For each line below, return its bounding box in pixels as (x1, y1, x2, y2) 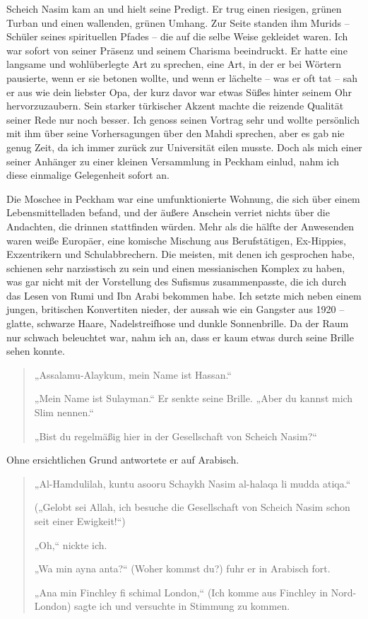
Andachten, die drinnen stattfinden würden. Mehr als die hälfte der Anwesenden (6, 218, 354, 233)
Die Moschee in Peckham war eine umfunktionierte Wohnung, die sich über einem (6, 191, 360, 206)
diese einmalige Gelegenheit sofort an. (6, 167, 170, 182)
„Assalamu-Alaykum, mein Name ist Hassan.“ (34, 367, 232, 382)
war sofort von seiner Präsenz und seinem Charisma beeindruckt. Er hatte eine (6, 42, 348, 57)
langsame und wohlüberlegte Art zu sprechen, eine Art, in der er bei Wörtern (6, 57, 342, 71)
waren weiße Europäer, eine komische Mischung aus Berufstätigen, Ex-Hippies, (6, 232, 346, 247)
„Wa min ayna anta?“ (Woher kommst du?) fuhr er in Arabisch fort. (34, 561, 331, 576)
